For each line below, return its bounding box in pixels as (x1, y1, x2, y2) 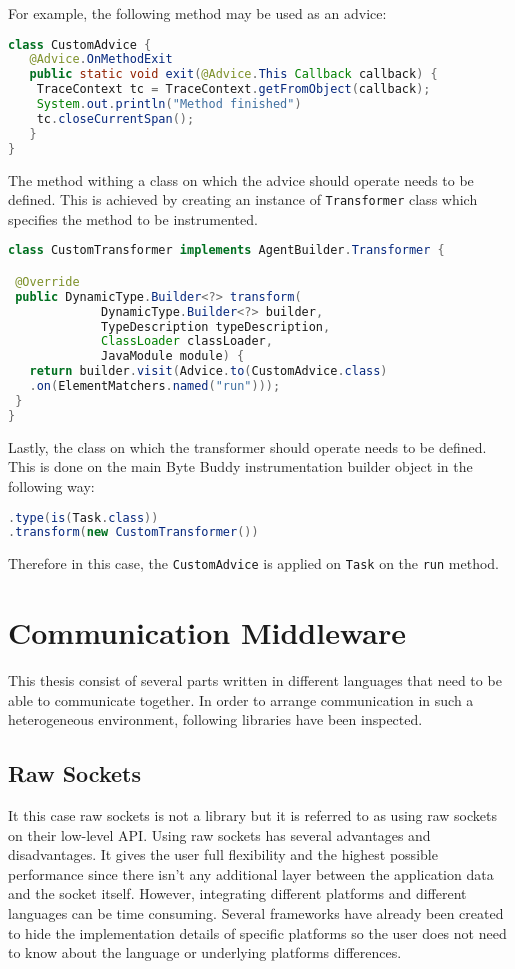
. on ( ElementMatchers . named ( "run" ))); (29, 379, 281, 394)
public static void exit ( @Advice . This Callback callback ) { (29, 67, 438, 82)
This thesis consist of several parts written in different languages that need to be (8, 670, 502, 691)
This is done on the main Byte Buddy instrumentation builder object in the (8, 456, 473, 477)
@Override (15, 274, 80, 289)
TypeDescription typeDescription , (101, 319, 331, 334)
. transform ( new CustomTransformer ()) (8, 525, 259, 540)
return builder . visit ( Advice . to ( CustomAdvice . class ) (29, 364, 388, 379)
